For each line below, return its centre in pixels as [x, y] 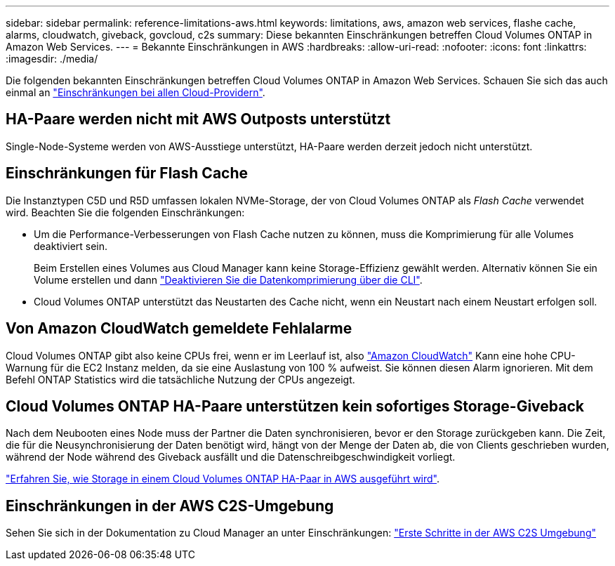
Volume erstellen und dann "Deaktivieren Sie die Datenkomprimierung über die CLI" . [228, 279]
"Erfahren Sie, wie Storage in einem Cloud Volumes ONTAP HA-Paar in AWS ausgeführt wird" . [223, 479]
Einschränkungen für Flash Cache [127, 173]
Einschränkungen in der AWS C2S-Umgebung [170, 506]
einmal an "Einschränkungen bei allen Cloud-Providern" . [135, 92]
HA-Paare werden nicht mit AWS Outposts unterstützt [198, 119]
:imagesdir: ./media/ [52, 59]
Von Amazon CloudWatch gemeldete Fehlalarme [179, 329]
